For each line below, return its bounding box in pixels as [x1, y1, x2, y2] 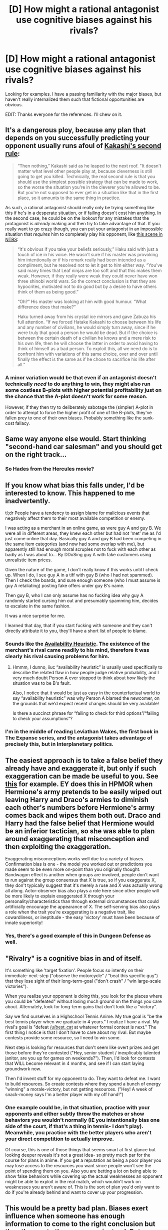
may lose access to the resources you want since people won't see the [5, 1163, 151, 1169]
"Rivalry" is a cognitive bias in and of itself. [5, 954, 142, 963]
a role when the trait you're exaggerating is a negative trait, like [5, 909, 135, 915]
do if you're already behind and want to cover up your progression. [5, 1189, 143, 1195]
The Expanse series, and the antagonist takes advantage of [5, 734, 152, 741]
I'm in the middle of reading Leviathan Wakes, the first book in [5, 728, 159, 735]
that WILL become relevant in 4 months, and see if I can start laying [5, 1060, 144, 1066]
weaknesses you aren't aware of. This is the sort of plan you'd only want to [5, 1184, 160, 1190]
